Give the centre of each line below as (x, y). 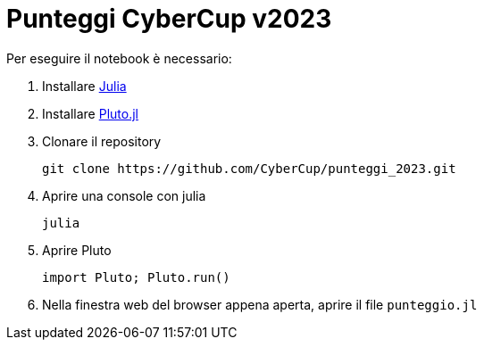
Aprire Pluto (77, 250)
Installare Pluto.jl (90, 113)
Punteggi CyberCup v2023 (169, 19)
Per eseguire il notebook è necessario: (119, 58)
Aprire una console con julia (124, 195)
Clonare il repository (102, 141)
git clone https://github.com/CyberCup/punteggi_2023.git (249, 168)
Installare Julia (84, 86)
